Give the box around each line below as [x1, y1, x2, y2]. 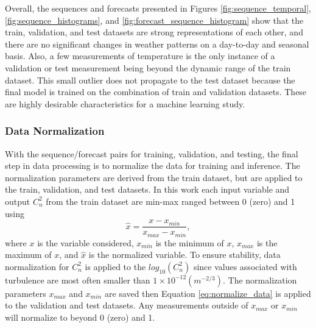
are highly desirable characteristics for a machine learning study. [5, 97, 245, 110]
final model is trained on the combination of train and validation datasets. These [5, 85, 307, 98]
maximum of [5, 248, 52, 261]
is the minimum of [155, 236, 224, 249]
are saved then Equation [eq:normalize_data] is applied [104, 287, 311, 299]
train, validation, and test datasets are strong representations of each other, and [5, 26, 303, 38]
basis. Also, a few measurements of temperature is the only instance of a [5, 49, 275, 62]
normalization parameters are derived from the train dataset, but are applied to [5, 171, 303, 184]
